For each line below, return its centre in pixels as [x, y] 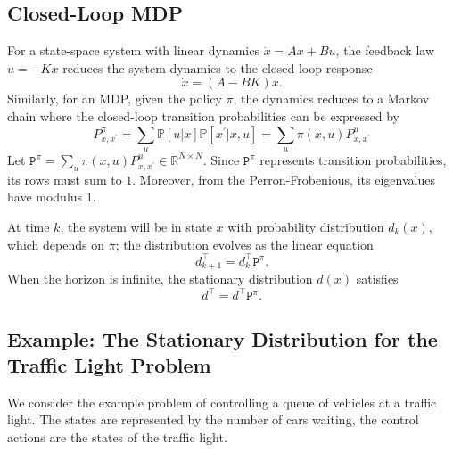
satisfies [377, 279]
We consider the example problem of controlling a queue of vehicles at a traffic [222, 402]
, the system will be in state [136, 226]
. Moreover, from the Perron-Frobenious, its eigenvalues [284, 179]
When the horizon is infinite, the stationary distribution [160, 279]
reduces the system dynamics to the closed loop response [218, 67]
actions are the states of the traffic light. [117, 436]
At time [29, 226]
